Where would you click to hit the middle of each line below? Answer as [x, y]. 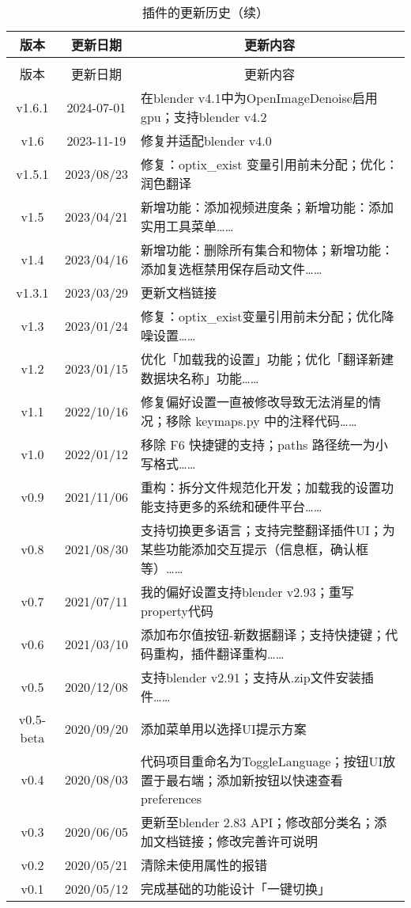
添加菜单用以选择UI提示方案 [223, 729]
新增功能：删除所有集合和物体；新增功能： [267, 250]
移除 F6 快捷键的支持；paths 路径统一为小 [264, 445]
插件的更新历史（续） [205, 12]
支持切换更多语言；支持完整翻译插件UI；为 [268, 530]
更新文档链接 [178, 293]
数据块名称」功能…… [200, 378]
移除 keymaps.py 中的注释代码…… [261, 421]
